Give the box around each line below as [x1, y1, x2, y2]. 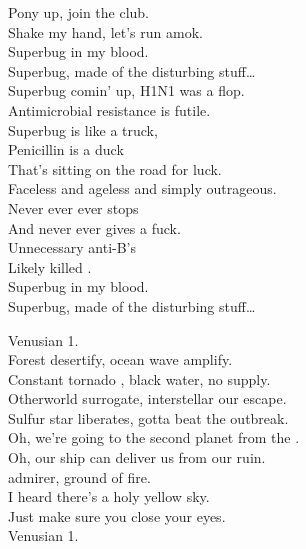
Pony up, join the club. [8, 2, 150, 22]
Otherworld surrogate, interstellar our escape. [8, 388, 287, 409]
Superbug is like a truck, [8, 119, 158, 140]
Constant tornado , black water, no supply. [8, 368, 271, 389]
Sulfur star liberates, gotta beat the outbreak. [8, 407, 289, 428]
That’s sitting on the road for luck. [8, 158, 222, 179]
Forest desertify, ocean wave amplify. [8, 349, 233, 370]
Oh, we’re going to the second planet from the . [8, 427, 300, 448]
